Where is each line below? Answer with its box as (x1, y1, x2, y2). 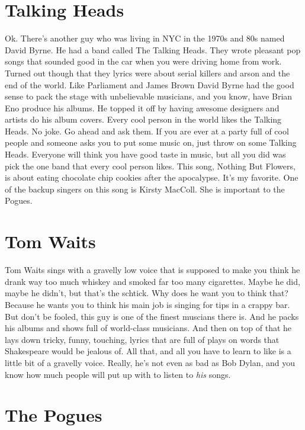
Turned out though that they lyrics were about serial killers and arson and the (5, 66, 290, 79)
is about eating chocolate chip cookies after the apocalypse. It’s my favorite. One (5, 171, 298, 184)
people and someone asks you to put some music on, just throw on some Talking (5, 136, 297, 149)
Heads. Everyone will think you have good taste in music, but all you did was (5, 148, 286, 161)
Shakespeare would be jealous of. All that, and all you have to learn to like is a (5, 345, 291, 357)
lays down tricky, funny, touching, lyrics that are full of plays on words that (5, 333, 280, 345)
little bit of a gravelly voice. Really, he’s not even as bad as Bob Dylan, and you (5, 356, 296, 368)
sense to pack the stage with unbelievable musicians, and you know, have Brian (5, 90, 293, 102)
